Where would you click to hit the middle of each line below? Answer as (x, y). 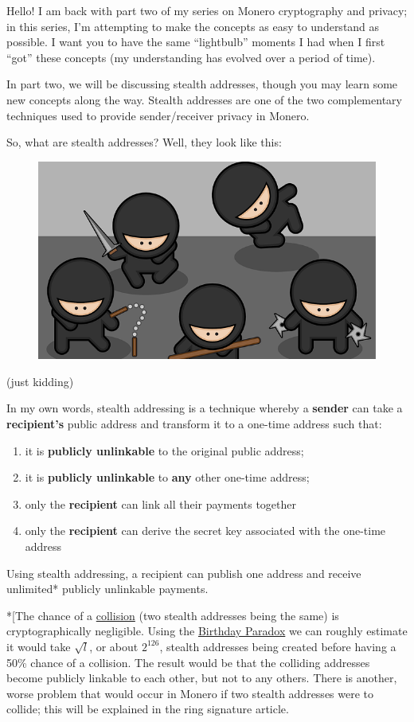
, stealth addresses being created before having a (278, 646)
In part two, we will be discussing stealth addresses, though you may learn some (202, 84)
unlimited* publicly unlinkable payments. (107, 589)
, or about (114, 646)
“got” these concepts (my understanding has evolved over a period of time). (191, 57)
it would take (39, 646)
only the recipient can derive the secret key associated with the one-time (205, 531)
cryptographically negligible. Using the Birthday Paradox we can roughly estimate (207, 631)
